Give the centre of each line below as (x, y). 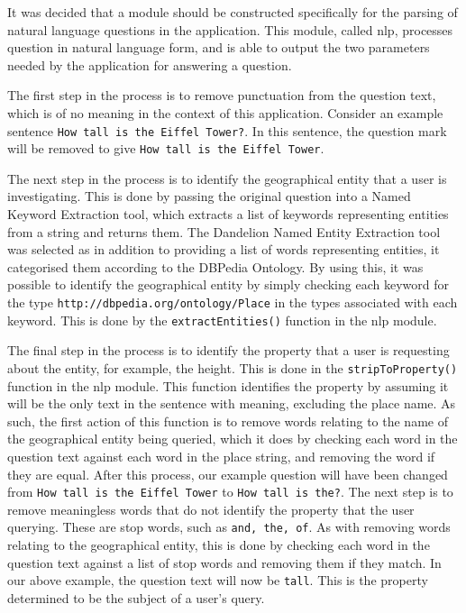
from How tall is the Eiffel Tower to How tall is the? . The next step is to (230, 492)
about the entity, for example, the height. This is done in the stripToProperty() (233, 367)
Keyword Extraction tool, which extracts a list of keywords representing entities (228, 214)
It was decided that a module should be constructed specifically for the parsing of (233, 12)
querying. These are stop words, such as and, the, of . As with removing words (229, 527)
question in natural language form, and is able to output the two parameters (219, 47)
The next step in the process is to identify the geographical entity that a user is (227, 178)
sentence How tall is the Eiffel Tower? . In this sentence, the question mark (227, 130)
